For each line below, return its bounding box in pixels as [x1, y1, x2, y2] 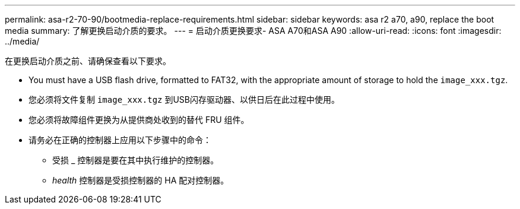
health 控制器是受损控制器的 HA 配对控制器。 [52, 175, 229, 185]
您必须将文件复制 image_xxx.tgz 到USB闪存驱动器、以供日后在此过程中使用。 [28, 94, 340, 104]
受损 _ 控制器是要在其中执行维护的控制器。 [52, 155, 219, 165]
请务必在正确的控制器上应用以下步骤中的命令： [28, 135, 211, 145]
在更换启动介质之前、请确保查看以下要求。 [5, 56, 171, 66]
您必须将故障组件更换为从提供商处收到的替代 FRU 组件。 [28, 115, 249, 125]
